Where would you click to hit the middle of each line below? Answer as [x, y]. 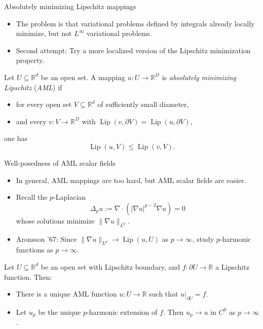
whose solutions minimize [55, 220]
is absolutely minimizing [199, 77]
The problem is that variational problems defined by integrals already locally [135, 23]
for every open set [44, 104]
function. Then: [28, 277]
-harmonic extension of [122, 312]
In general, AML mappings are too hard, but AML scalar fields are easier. [131, 180]
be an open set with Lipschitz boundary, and [110, 266]
